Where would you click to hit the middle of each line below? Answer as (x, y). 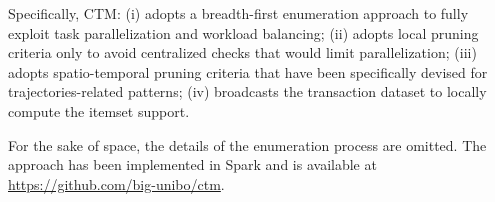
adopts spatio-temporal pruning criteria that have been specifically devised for (248, 71)
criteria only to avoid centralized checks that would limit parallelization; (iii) (242, 52)
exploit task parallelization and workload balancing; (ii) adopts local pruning (243, 32)
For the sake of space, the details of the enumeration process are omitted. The (247, 144)
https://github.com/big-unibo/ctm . (116, 183)
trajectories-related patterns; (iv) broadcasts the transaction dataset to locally (247, 91)
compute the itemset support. (99, 110)
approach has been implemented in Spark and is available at (192, 164)
